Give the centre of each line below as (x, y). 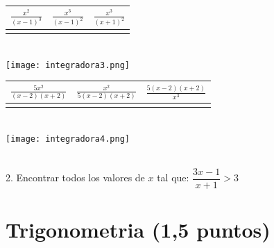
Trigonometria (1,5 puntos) (138, 230)
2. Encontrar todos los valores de (75, 177)
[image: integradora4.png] (68, 139)
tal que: (173, 177)
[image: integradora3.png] (68, 65)
